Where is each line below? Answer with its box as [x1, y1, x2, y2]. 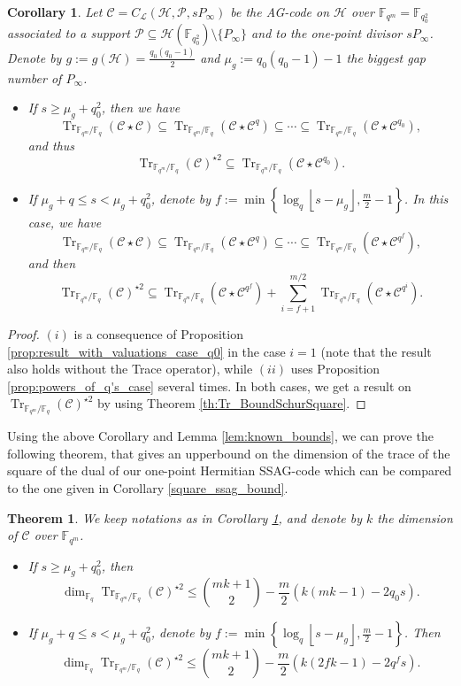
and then [27, 254, 76, 273]
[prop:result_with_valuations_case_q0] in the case [7, 342, 286, 360]
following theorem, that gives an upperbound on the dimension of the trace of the [7, 443, 450, 462]
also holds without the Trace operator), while [7, 359, 253, 378]
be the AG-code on [230, 3, 330, 20]
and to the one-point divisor [251, 24, 403, 42]
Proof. [7, 325, 40, 343]
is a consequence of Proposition [73, 325, 243, 343]
